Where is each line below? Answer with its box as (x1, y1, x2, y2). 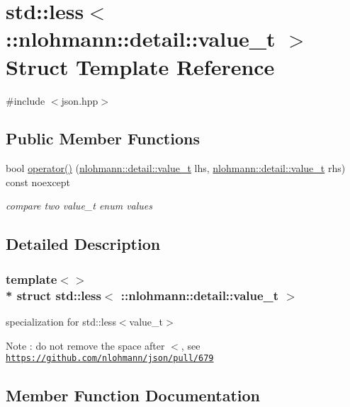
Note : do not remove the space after (6, 338, 165, 352)
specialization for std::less (6, 314, 116, 328)
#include (6, 93, 45, 108)
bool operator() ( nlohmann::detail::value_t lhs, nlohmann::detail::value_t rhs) (6, 161, 346, 176)
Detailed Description (6, 233, 161, 255)
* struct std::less (6, 286, 101, 304)
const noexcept (6, 174, 71, 189)
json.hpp (61, 93, 98, 108)
